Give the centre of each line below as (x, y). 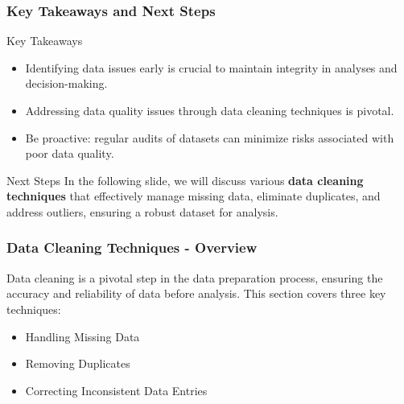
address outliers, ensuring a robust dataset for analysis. (142, 211)
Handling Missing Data (82, 336)
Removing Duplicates (78, 363)
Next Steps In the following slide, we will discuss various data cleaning (185, 180)
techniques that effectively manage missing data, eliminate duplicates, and (194, 196)
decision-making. (66, 83)
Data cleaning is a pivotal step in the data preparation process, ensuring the (195, 277)
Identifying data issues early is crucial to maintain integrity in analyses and (211, 67)
